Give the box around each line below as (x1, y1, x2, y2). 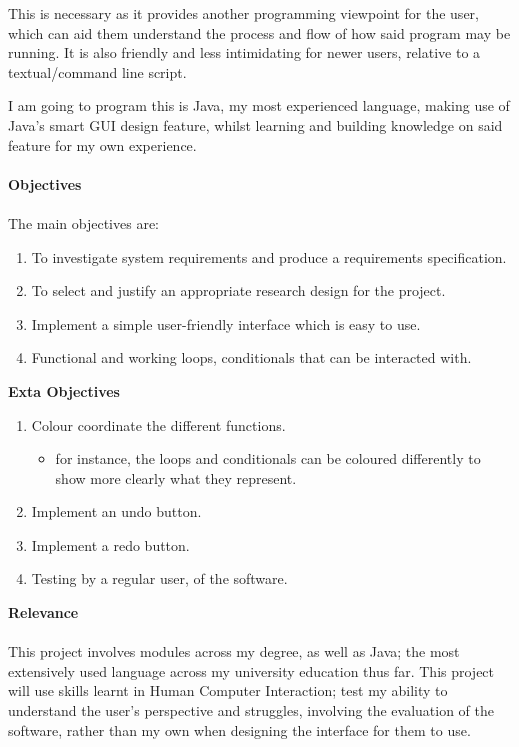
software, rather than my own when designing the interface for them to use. (8, 719, 471, 740)
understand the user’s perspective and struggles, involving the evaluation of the (8, 700, 494, 721)
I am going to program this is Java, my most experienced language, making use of (8, 95, 510, 116)
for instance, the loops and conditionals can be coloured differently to (55, 448, 481, 469)
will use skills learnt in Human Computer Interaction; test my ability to (8, 680, 448, 701)
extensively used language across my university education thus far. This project (8, 660, 495, 681)
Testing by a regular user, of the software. (31, 568, 288, 589)
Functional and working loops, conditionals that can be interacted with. (31, 347, 472, 368)
